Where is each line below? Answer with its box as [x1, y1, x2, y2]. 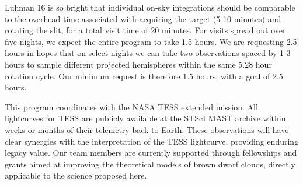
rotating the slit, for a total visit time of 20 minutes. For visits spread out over [5, 24, 286, 36]
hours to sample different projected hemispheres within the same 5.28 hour [5, 58, 272, 70]
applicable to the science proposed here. [5, 169, 147, 181]
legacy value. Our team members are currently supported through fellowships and [5, 146, 297, 159]
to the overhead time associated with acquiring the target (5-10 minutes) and [5, 12, 281, 25]
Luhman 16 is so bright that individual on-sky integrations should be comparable [5, 1, 295, 13]
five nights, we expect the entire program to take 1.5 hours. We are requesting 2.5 [5, 35, 297, 47]
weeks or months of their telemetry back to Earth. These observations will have [5, 123, 289, 135]
